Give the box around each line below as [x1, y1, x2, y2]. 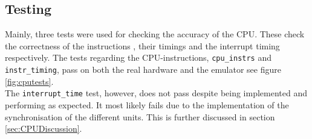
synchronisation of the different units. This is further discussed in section [5, 110, 275, 123]
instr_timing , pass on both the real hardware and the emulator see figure [5, 63, 281, 76]
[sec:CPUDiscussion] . [5, 122, 82, 135]
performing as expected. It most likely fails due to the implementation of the [5, 98, 289, 111]
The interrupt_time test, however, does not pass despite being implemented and [5, 87, 308, 99]
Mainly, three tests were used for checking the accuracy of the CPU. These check [5, 28, 305, 40]
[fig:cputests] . [5, 75, 54, 87]
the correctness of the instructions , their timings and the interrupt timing [5, 39, 280, 52]
